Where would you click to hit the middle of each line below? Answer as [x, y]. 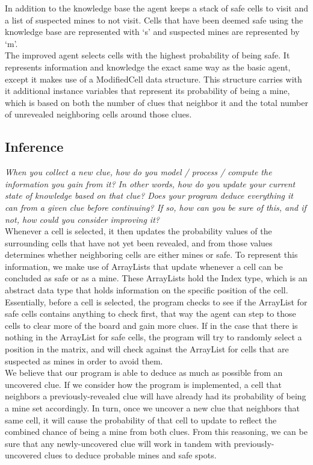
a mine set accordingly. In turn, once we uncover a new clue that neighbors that [152, 408]
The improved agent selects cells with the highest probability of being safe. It [147, 55]
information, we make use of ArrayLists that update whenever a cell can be [144, 266]
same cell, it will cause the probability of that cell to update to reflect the [141, 420]
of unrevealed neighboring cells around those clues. [98, 114]
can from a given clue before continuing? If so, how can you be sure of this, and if [156, 207]
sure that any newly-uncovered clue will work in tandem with [118, 443]
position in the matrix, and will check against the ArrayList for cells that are [147, 349]
